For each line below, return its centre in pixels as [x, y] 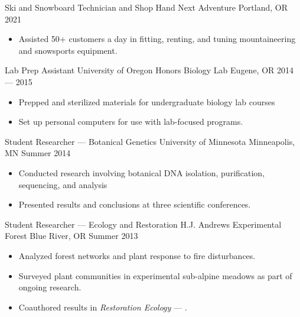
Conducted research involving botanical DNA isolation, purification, [142, 172]
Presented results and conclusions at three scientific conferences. [135, 204]
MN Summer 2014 [38, 153]
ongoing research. [50, 287]
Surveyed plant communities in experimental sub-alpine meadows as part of [155, 275]
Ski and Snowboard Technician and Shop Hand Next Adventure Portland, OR [146, 7]
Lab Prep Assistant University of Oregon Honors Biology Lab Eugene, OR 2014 [149, 70]
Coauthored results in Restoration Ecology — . [103, 307]
